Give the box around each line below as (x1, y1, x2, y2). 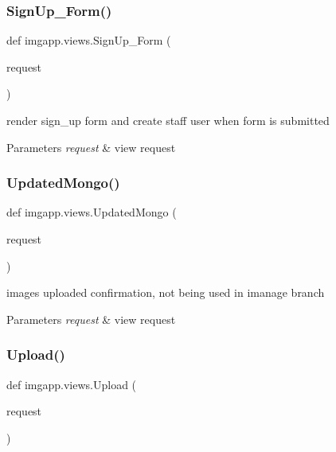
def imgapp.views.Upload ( (6, 376, 137, 392)
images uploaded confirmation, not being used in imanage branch (6, 284, 325, 301)
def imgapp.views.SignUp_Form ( (6, 32, 171, 49)
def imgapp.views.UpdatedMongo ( (6, 204, 177, 220)
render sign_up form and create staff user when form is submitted (6, 112, 330, 128)
